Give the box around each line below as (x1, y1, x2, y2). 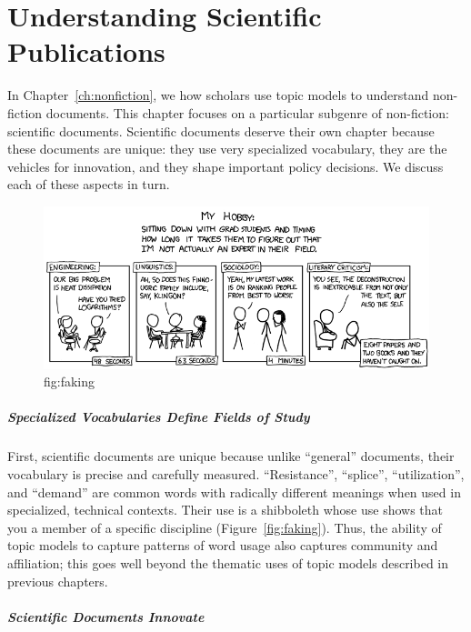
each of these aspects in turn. (7, 175, 170, 194)
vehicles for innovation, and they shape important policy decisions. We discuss (7, 156, 444, 176)
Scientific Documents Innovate (7, 607, 205, 626)
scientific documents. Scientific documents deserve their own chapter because (7, 121, 435, 140)
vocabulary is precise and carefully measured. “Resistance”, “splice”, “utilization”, (7, 464, 465, 483)
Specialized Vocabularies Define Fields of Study (7, 407, 310, 426)
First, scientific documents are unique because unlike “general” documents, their (7, 446, 455, 466)
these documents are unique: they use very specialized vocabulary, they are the (7, 139, 447, 158)
